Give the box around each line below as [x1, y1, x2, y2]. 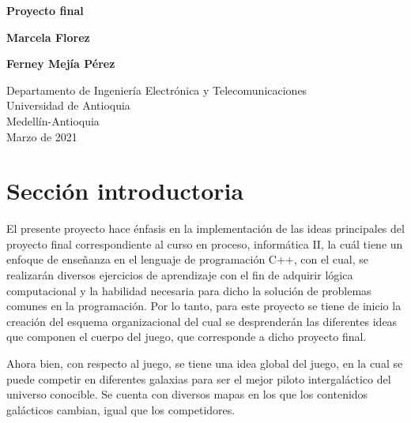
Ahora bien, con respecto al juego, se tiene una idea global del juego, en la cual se [6, 355, 403, 372]
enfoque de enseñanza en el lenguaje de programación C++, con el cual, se [6, 251, 368, 268]
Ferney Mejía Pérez [6, 55, 115, 72]
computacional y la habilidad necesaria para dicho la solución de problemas [6, 282, 371, 298]
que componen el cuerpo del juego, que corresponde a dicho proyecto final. [6, 328, 367, 345]
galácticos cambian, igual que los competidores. [6, 401, 236, 417]
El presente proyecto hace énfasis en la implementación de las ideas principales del [6, 220, 405, 237]
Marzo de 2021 [6, 128, 77, 144]
